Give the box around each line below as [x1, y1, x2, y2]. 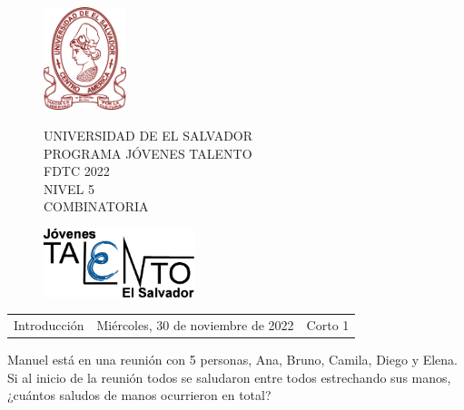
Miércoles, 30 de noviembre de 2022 [96, 315, 294, 334]
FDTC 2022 [44, 161, 110, 181]
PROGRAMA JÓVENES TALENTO [44, 143, 252, 162]
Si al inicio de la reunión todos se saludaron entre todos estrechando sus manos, [7, 367, 451, 386]
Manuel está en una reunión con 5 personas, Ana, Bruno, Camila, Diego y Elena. [7, 349, 459, 368]
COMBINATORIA [44, 197, 149, 216]
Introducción [14, 315, 84, 334]
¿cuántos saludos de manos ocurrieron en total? [7, 386, 271, 405]
